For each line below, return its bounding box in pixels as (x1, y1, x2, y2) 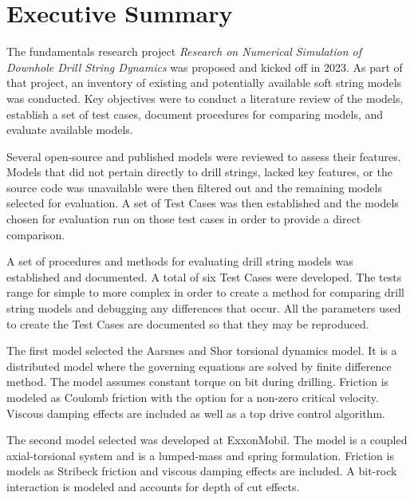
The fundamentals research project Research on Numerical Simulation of (6, 43, 362, 60)
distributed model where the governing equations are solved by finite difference (6, 357, 392, 374)
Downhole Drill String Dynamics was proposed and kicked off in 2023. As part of (6, 58, 403, 75)
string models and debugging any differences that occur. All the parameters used (6, 300, 401, 317)
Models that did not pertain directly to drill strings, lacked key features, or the (6, 163, 392, 180)
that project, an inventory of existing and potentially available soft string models (6, 74, 402, 91)
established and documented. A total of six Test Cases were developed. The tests (6, 268, 402, 285)
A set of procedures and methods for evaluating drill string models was (6, 253, 353, 270)
